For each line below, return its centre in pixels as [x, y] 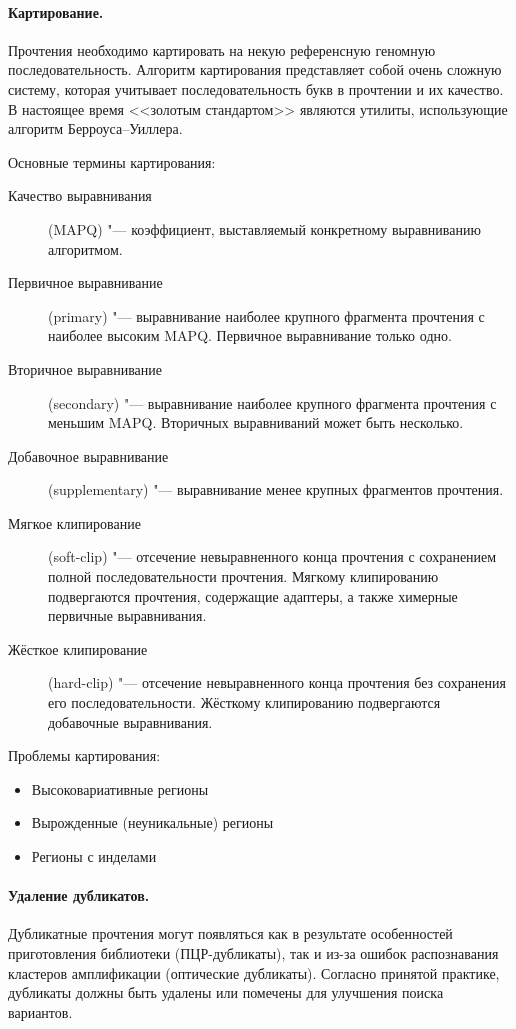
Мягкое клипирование [74, 522]
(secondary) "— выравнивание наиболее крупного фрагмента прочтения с [272, 402]
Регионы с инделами [94, 856]
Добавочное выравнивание [88, 455]
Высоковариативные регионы [120, 788]
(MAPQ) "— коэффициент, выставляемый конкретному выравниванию [264, 228]
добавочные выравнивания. [130, 721]
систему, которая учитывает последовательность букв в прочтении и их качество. [256, 88]
